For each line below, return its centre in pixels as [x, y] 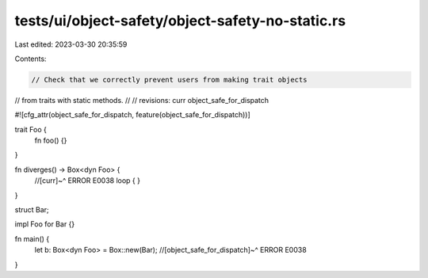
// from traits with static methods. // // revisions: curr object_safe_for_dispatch [142, 100]
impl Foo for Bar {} [45, 224]
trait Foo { [31, 129]
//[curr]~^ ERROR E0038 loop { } [87, 181]
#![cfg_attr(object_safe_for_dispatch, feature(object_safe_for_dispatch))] [133, 115]
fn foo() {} [51, 141]
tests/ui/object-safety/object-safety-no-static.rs [180, 21]
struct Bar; [32, 210]
